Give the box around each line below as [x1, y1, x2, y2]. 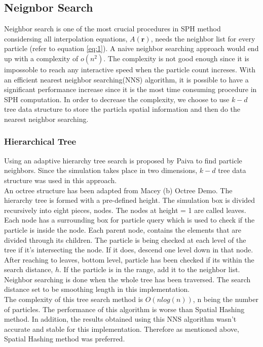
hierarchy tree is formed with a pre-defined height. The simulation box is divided [4, 195, 255, 205]
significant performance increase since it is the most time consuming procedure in [4, 84, 257, 95]
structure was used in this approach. [4, 175, 117, 185]
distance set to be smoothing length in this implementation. [4, 284, 190, 294]
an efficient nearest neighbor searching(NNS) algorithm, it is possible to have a [4, 74, 249, 84]
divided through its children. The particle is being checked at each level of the [4, 234, 246, 245]
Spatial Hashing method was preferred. [4, 333, 125, 344]
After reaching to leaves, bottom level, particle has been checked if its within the [4, 254, 254, 265]
